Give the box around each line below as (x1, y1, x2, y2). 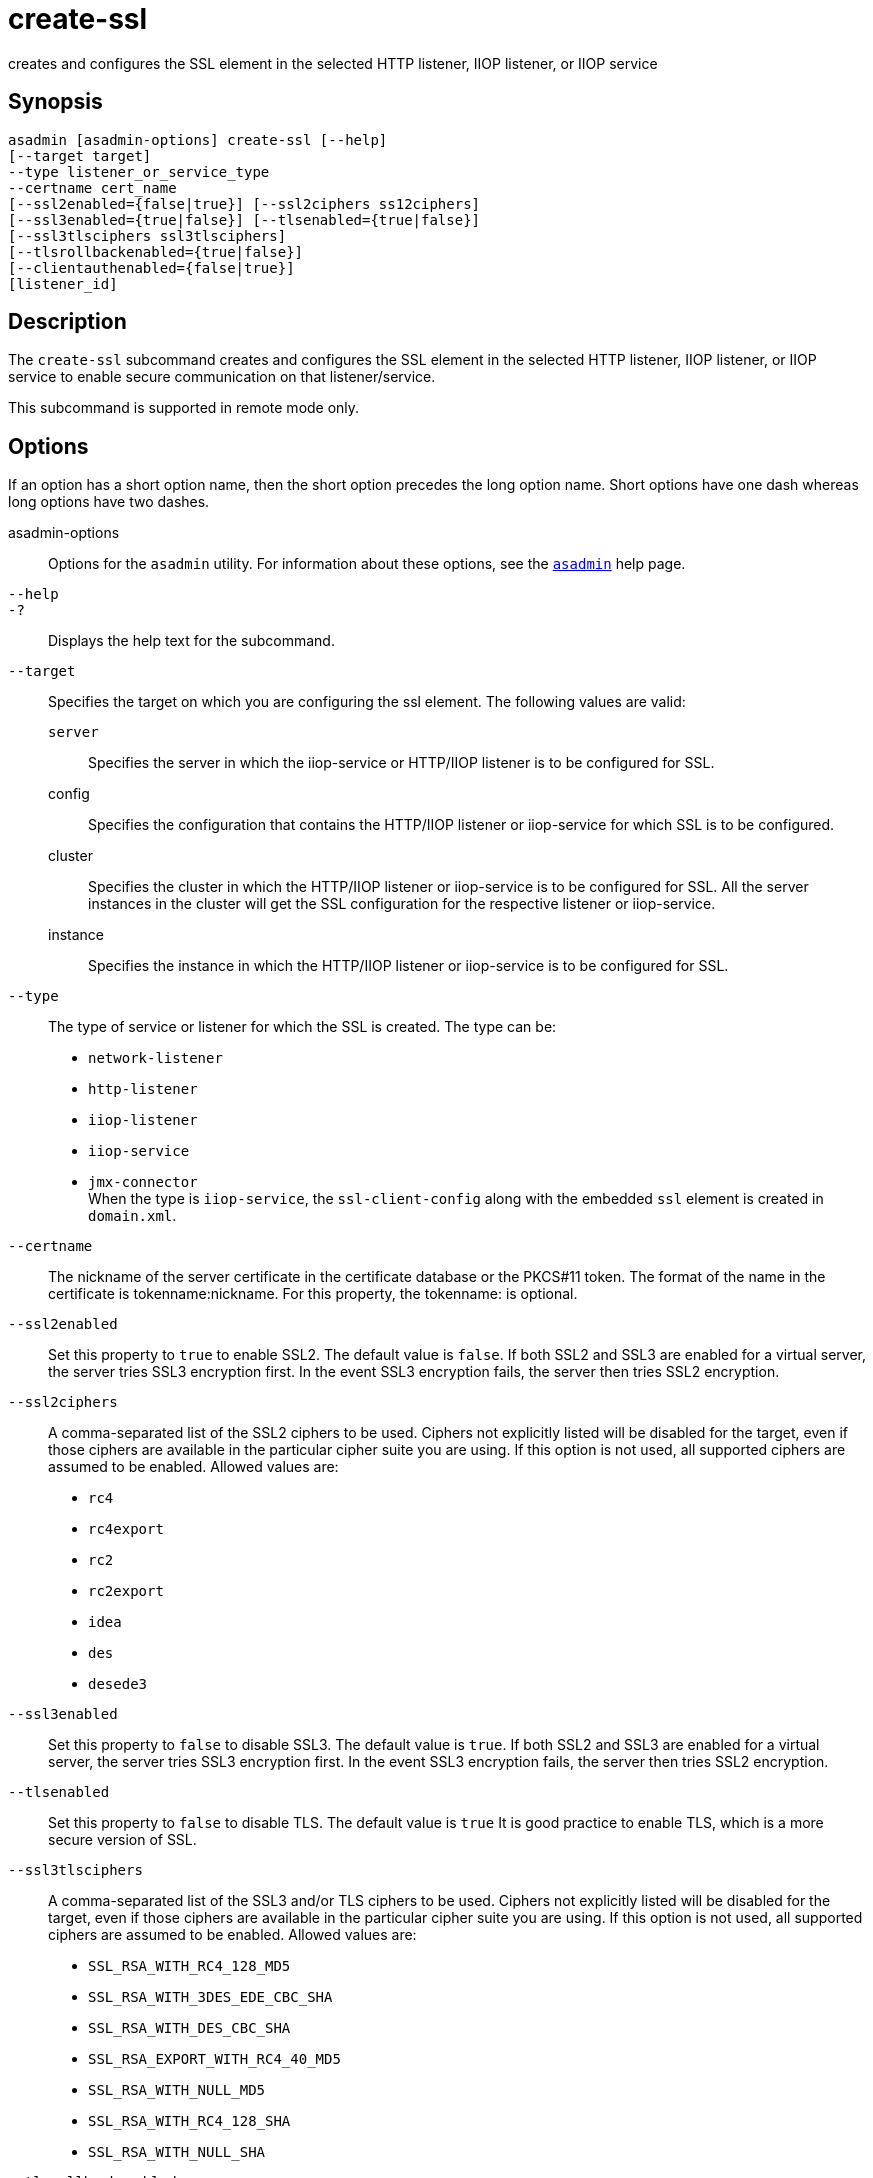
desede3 (88, 1676, 148, 1693)
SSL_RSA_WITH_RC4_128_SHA (88, 2113, 291, 2130)
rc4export (88, 1521, 164, 1538)
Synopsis (8, 89, 103, 115)
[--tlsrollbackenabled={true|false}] (8, 243, 304, 260)
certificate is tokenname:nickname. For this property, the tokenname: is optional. (48, 1285, 578, 1303)
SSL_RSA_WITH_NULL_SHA (88, 2144, 266, 2161)
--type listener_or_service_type (8, 163, 270, 180)
